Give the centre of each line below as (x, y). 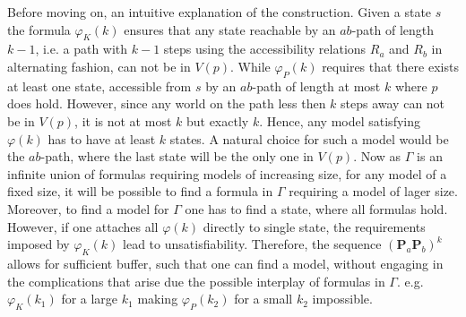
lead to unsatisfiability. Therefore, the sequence (252, 244)
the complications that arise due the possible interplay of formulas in (196, 281)
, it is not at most (123, 120)
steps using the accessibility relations (265, 49)
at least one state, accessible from (99, 86)
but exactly (217, 120)
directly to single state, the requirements (314, 226)
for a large (90, 299)
